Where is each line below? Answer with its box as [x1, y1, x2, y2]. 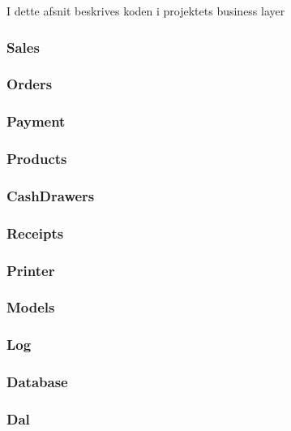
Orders [6, 74, 53, 94]
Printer [6, 260, 55, 280]
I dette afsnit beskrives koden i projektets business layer [6, 2, 285, 19]
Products [6, 149, 67, 169]
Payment [6, 111, 66, 131]
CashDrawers [6, 185, 95, 205]
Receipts [6, 222, 64, 243]
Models [6, 297, 55, 317]
